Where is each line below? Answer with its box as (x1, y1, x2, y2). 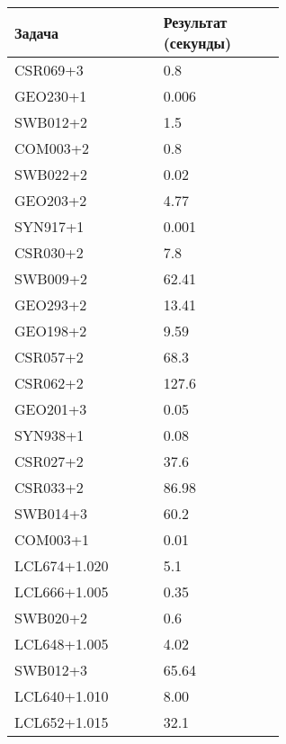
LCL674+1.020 (14, 555, 109, 576)
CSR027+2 (14, 451, 84, 471)
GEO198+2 (14, 320, 87, 341)
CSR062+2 (14, 372, 84, 393)
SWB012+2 (14, 112, 88, 132)
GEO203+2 (14, 190, 87, 211)
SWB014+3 (14, 503, 88, 524)
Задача (14, 22, 58, 43)
